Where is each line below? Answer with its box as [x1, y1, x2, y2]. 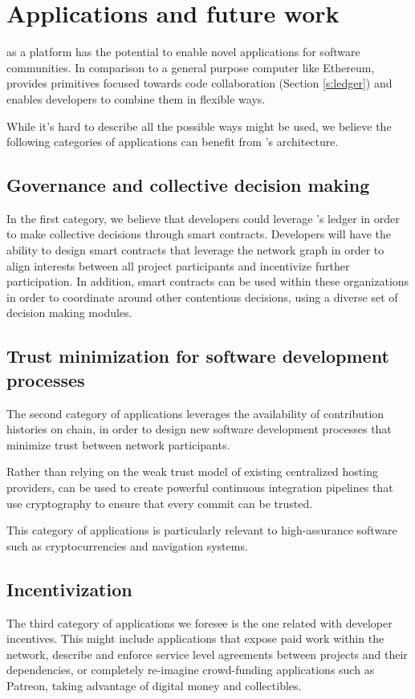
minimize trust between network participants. [6, 436, 230, 453]
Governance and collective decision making [6, 173, 370, 197]
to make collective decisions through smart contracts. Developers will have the [6, 226, 392, 242]
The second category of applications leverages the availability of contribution [6, 404, 384, 421]
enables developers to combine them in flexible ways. [6, 90, 266, 107]
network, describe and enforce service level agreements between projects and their [6, 645, 408, 662]
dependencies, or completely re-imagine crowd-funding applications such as [6, 661, 375, 678]
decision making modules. [6, 304, 132, 321]
